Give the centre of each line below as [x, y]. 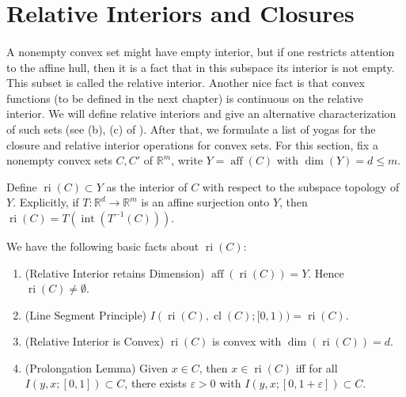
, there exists [156, 383]
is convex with [247, 341]
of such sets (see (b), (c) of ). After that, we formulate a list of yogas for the [191, 129]
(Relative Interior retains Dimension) [115, 272]
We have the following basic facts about [103, 246]
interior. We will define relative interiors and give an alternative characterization [201, 113]
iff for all [317, 367]
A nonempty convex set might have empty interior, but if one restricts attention [201, 51]
